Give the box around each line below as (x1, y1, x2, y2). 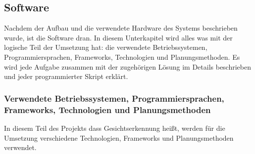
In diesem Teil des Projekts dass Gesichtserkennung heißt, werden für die (4, 122, 225, 133)
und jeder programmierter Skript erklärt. (4, 71, 128, 81)
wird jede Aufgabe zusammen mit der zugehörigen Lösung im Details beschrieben (4, 61, 251, 72)
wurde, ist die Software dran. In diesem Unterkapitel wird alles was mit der (4, 32, 233, 42)
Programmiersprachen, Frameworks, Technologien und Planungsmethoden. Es (4, 51, 240, 62)
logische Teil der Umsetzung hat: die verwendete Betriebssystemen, (4, 42, 207, 52)
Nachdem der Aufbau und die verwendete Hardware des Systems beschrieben (4, 23, 238, 33)
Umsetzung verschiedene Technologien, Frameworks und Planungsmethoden (4, 132, 234, 143)
